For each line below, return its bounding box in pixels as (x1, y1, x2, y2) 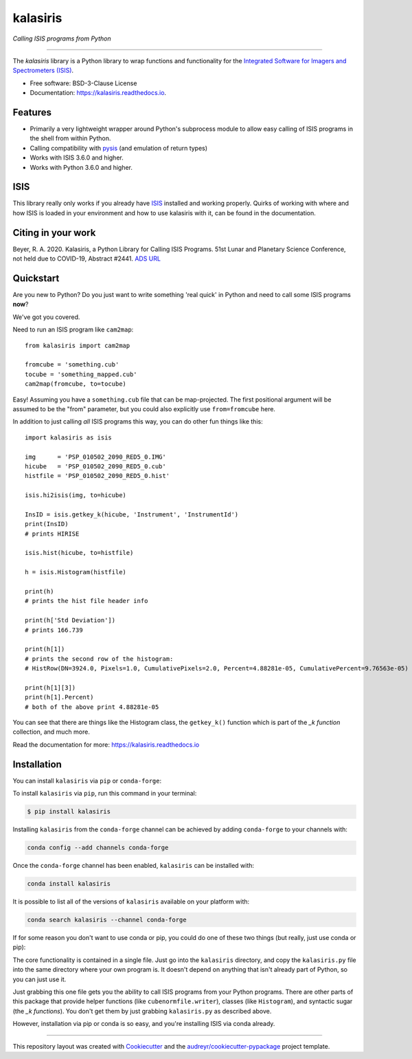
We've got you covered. (12, 313, 80, 321)
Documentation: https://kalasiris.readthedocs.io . (30, 89, 167, 97)
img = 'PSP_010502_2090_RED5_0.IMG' (25, 452, 166, 461)
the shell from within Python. (30, 134, 111, 142)
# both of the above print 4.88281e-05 (25, 703, 159, 711)
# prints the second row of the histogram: (25, 655, 174, 663)
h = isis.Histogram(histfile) (25, 568, 127, 576)
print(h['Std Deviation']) (25, 616, 116, 624)
